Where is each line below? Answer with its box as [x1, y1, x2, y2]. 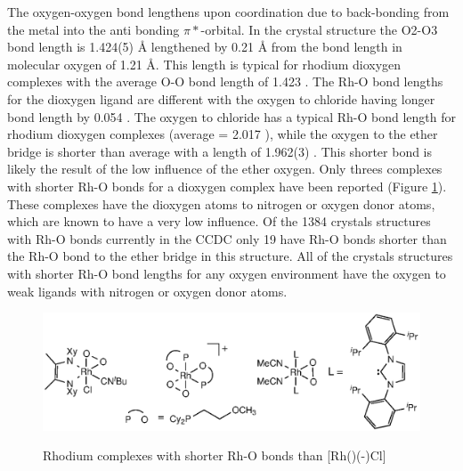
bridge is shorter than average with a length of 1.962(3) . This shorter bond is [7, 142, 433, 160]
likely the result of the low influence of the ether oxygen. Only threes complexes [7, 159, 443, 178]
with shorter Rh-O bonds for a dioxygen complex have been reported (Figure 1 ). [7, 176, 447, 195]
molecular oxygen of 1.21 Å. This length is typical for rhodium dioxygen [7, 54, 402, 73]
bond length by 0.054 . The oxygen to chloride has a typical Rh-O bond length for [7, 107, 456, 126]
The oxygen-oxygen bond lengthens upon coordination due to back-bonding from [7, 3, 450, 20]
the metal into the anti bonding [7, 20, 180, 38]
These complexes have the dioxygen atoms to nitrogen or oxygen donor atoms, [7, 194, 435, 213]
